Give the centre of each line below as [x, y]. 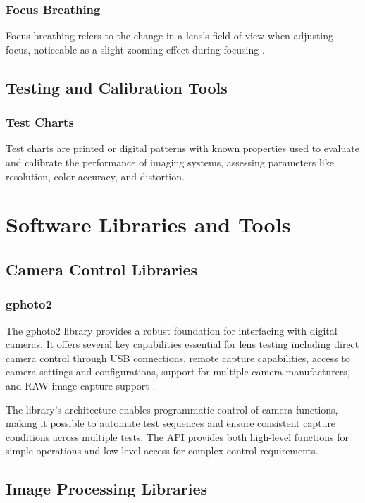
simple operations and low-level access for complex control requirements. [162, 451]
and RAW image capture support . [81, 385]
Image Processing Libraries [107, 489]
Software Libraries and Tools [148, 224]
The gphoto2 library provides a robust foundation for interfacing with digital [172, 330]
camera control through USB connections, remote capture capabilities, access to [178, 358]
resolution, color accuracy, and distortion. [95, 176]
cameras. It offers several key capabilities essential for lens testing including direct [182, 344]
